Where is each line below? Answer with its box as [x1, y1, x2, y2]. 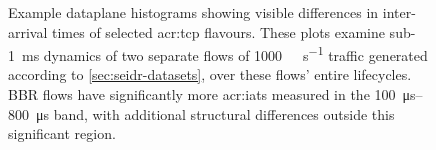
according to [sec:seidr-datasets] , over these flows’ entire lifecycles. [8, 64, 412, 85]
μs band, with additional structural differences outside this [35, 103, 395, 124]
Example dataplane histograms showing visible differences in [8, 2, 379, 22]
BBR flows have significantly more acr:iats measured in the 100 [8, 84, 396, 105]
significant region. [8, 123, 116, 144]
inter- [382, 2, 416, 22]
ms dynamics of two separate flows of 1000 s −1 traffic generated [21, 42, 428, 65]
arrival [8, 21, 48, 42]
